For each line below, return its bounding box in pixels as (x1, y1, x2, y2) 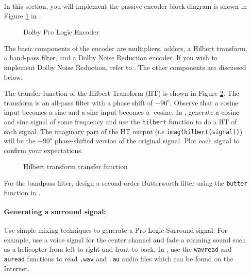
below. (4, 71, 23, 82)
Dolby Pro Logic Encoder (23, 27, 99, 37)
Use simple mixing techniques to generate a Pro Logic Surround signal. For (4, 225, 227, 235)
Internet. (4, 263, 30, 273)
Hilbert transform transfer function (23, 161, 128, 172)
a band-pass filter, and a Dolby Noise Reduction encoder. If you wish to (4, 52, 218, 63)
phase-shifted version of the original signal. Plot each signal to (54, 136, 240, 146)
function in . (4, 187, 41, 197)
